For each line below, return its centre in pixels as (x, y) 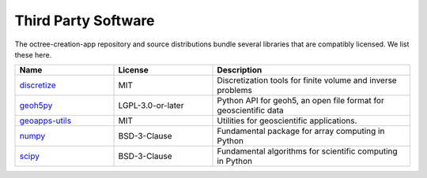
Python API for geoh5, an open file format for (301, 101)
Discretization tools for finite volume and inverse (307, 80)
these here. (33, 54)
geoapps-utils (45, 121)
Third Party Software (85, 20)
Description (240, 70)
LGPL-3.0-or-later (151, 106)
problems (234, 91)
